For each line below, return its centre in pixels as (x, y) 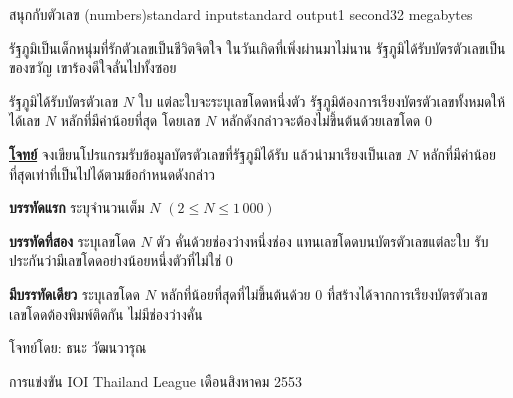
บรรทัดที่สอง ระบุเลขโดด (72, 240)
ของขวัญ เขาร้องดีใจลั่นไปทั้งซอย (93, 67)
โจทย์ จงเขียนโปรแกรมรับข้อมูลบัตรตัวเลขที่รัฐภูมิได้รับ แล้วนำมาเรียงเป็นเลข (205, 153)
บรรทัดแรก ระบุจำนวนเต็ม (77, 207)
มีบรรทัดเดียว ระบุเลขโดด (74, 293)
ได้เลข (25, 120)
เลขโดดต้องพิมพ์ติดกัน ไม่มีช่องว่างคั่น (106, 313)
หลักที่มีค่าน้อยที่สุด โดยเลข (130, 120)
